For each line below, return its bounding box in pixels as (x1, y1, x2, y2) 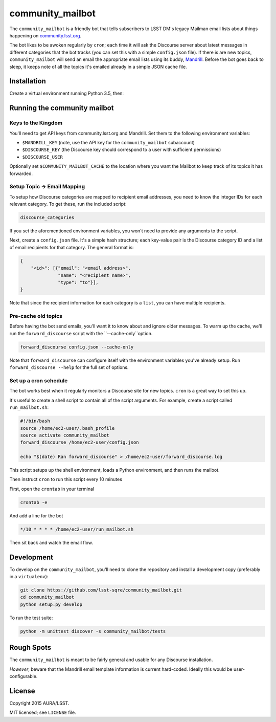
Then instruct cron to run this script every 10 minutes (9, 476, 123, 483)
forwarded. (9, 170, 33, 177)
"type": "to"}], (58, 279, 99, 285)
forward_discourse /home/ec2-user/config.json (20, 440, 139, 445)
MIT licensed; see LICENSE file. (9, 709, 76, 716)
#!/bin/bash (20, 418, 51, 424)
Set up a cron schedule (9, 377, 68, 384)
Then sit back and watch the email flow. (9, 539, 93, 545)
